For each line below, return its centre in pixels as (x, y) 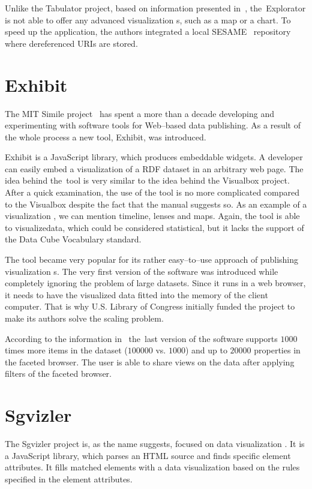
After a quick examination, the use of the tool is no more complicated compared (152, 192)
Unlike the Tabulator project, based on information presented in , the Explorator (155, 8)
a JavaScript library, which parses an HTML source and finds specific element (148, 455)
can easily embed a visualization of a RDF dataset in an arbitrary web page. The (154, 168)
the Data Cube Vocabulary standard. (73, 239)
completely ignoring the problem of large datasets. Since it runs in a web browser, (155, 283)
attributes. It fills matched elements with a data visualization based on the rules (152, 467)
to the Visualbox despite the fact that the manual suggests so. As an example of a (156, 204)
